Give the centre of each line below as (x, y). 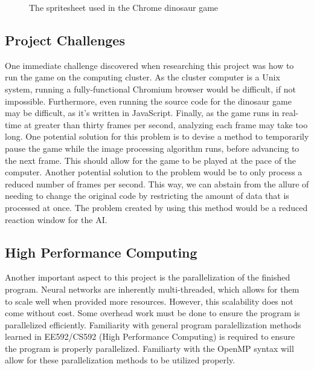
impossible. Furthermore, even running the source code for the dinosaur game (148, 101)
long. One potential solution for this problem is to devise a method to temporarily (157, 136)
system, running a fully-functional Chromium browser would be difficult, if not (150, 89)
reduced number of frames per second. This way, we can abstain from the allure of (157, 183)
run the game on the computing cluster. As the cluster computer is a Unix (143, 77)
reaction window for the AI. (56, 219)
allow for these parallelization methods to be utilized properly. (120, 360)
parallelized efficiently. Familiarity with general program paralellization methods (153, 324)
